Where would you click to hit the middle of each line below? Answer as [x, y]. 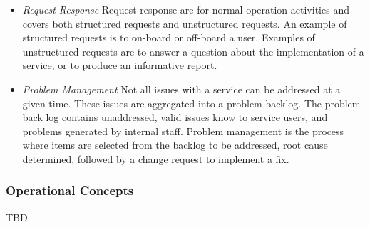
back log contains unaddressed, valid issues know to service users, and [175, 117]
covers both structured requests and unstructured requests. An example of [185, 23]
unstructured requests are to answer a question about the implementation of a [193, 51]
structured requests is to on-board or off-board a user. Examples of [169, 37]
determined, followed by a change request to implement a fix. [156, 158]
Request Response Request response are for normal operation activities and [186, 9]
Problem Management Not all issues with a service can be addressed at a [181, 89]
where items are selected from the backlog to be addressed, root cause [175, 145]
